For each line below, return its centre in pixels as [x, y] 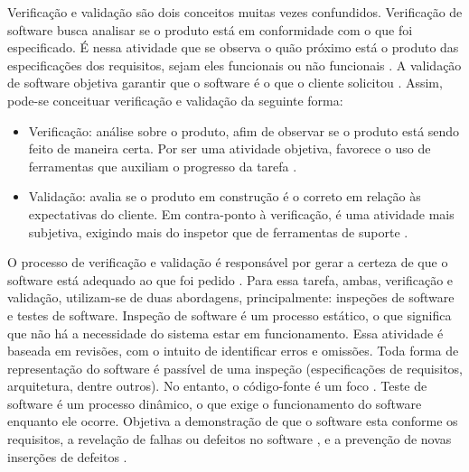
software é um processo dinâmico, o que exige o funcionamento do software [215, 403]
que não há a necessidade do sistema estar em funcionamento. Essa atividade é [225, 333]
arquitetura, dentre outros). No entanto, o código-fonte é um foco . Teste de [217, 386]
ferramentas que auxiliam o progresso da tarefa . [163, 166]
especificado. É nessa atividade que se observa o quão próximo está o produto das [233, 47]
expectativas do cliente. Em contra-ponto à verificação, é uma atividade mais [241, 213]
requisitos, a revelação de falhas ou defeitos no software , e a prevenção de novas [230, 439]
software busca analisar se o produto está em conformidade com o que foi [210, 29]
